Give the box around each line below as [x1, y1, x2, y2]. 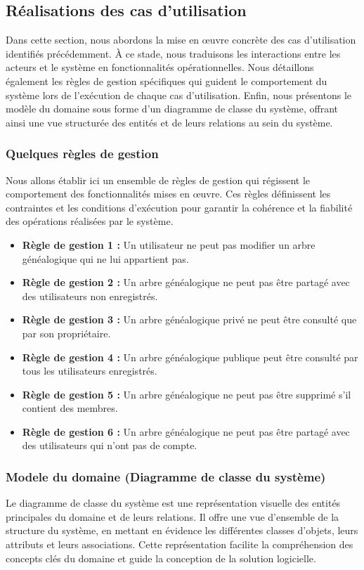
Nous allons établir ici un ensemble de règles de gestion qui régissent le [6, 172, 311, 187]
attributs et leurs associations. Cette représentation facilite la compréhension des [6, 537, 353, 552]
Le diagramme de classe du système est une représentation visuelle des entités [6, 495, 341, 510]
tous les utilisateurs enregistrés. [22, 363, 157, 378]
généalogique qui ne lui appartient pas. [22, 251, 189, 266]
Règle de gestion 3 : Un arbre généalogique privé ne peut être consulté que [22, 312, 357, 327]
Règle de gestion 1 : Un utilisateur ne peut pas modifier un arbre [22, 237, 316, 252]
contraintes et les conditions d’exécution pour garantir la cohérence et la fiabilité [6, 200, 353, 214]
